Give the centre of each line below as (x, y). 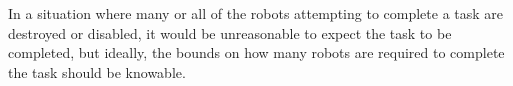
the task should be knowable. (97, 71)
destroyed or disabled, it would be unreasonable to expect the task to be (230, 32)
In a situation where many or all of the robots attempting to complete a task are (256, 13)
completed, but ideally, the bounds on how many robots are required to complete (256, 52)
